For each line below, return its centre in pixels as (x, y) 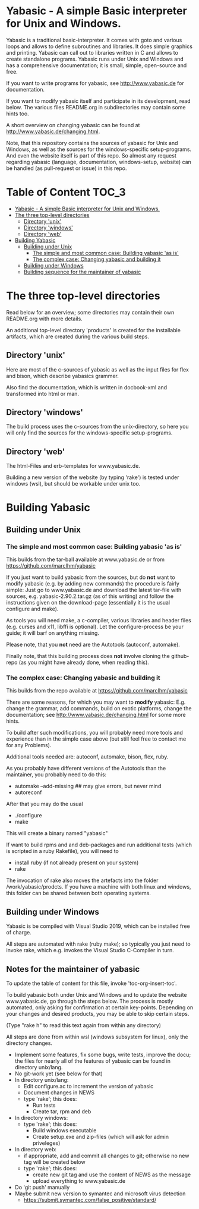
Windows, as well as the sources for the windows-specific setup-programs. (99, 149)
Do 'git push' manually (42, 1188)
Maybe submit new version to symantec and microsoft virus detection (100, 1194)
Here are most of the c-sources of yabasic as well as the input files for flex (97, 369)
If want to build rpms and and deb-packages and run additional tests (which (99, 845)
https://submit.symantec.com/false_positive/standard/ (90, 1200)
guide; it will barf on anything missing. (53, 633)
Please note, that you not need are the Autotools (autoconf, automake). (93, 645)
